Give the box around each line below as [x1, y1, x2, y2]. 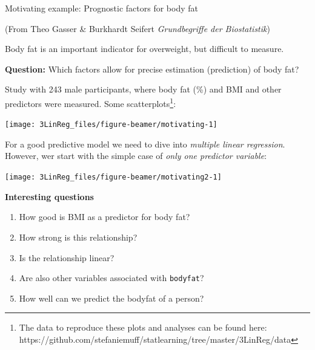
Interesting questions [5, 190, 94, 203]
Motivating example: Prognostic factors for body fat [5, 2, 199, 14]
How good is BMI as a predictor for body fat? [19, 210, 190, 223]
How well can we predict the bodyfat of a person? [19, 291, 204, 304]
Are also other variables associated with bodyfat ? [19, 271, 204, 284]
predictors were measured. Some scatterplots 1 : [5, 95, 176, 109]
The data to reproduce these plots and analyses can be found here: [19, 321, 267, 334]
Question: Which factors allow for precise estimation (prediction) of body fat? [5, 62, 299, 75]
